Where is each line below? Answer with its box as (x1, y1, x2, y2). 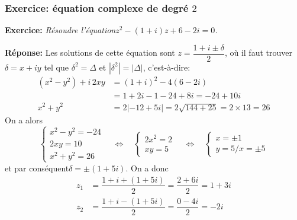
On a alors (5, 113, 43, 126)
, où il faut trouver (224, 46, 292, 59)
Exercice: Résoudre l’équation (5, 24, 116, 36)
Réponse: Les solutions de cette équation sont (5, 46, 175, 59)
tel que (44, 60, 69, 73)
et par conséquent (5, 161, 69, 174)
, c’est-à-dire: (143, 60, 191, 73)
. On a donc (125, 161, 169, 174)
